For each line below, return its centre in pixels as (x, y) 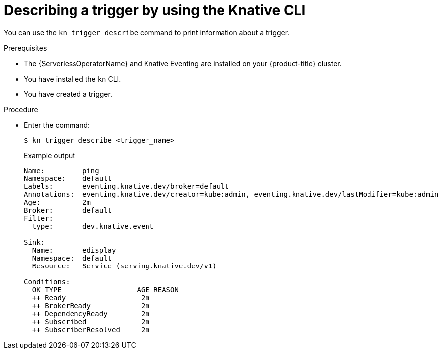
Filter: (39, 218)
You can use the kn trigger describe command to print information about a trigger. (147, 32)
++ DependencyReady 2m (91, 313)
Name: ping (62, 170)
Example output (49, 155)
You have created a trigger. (68, 94)
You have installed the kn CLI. (73, 79)
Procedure (21, 109)
